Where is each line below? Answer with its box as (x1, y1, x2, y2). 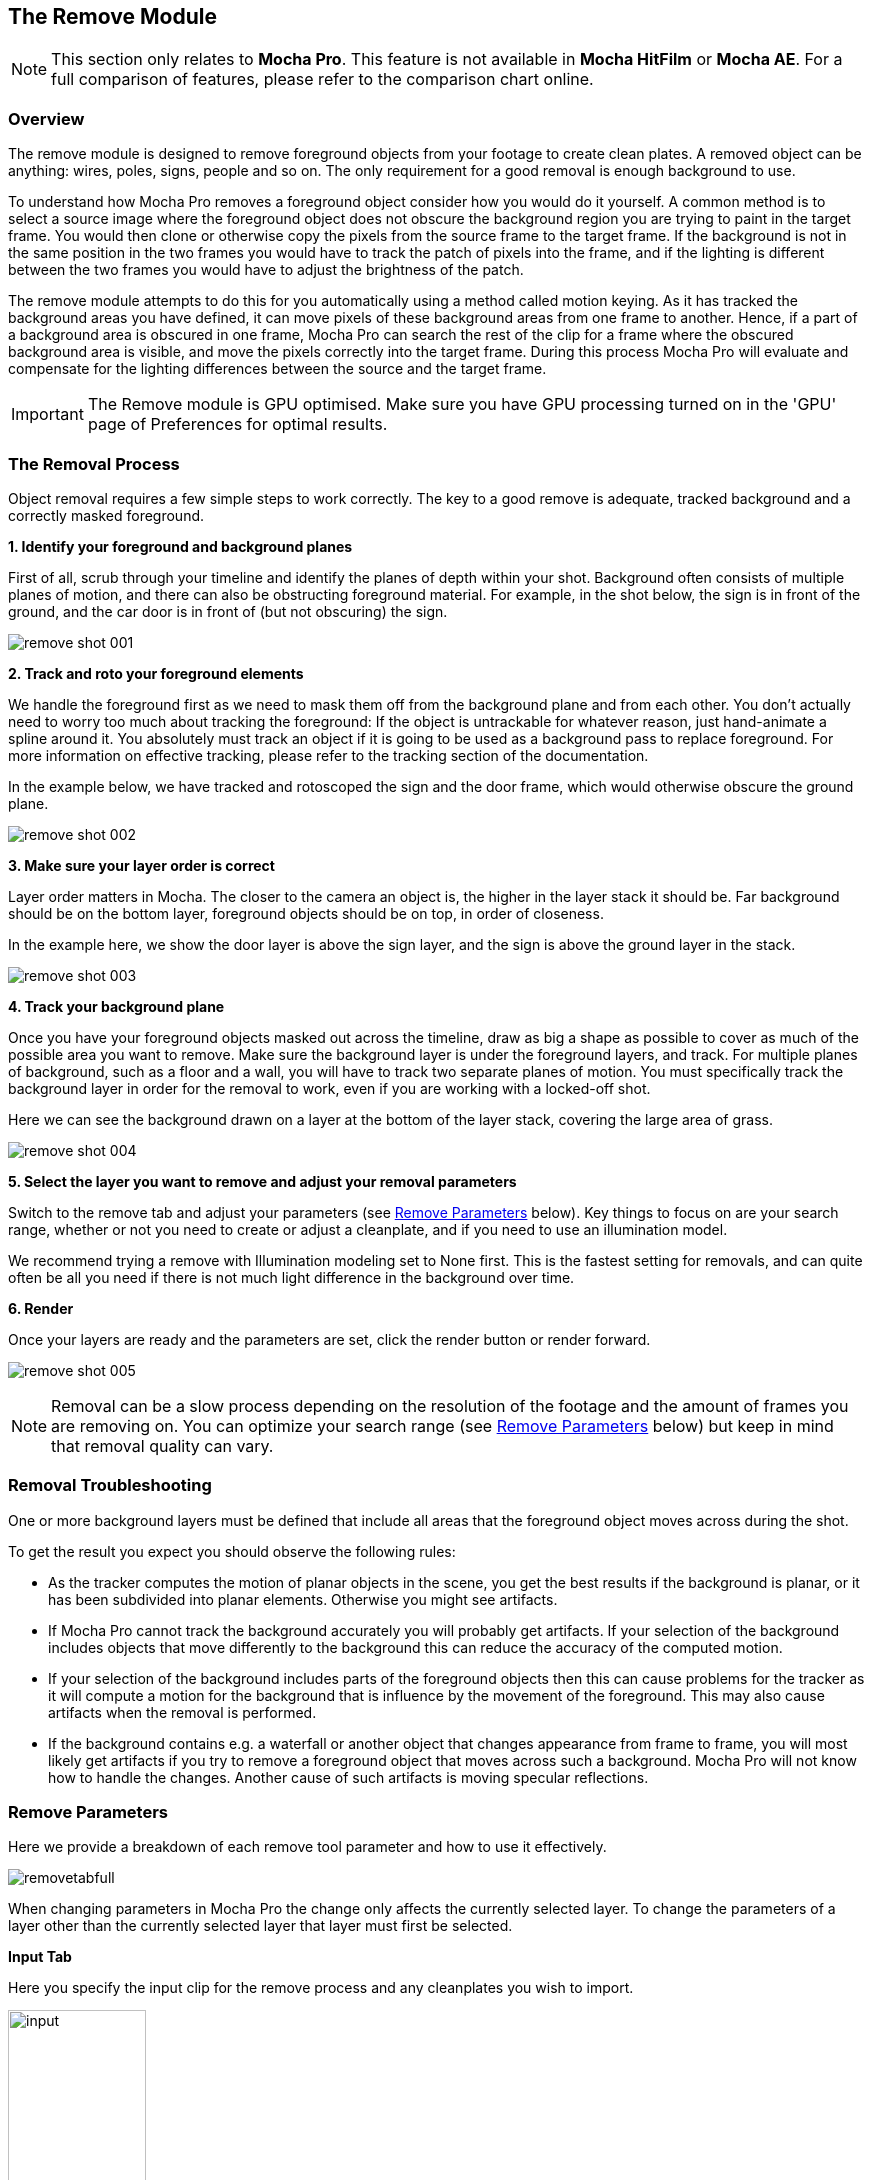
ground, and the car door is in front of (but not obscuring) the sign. (8, 602, 448, 620)
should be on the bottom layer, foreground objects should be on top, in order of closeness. (8, 904, 604, 922)
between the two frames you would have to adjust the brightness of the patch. (8, 261, 524, 279)
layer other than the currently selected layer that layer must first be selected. (8, 1917, 513, 1935)
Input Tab (8, 1948, 72, 1966)
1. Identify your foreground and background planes (8, 537, 353, 555)
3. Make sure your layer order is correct (8, 856, 275, 874)
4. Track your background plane (8, 997, 225, 1015)
